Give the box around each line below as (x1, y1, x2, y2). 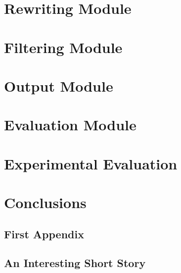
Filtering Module (4, 37, 123, 57)
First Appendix (4, 226, 84, 241)
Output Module (4, 75, 113, 96)
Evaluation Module (4, 114, 136, 135)
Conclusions (4, 192, 87, 213)
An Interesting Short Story (4, 255, 146, 271)
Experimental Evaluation (4, 153, 178, 173)
